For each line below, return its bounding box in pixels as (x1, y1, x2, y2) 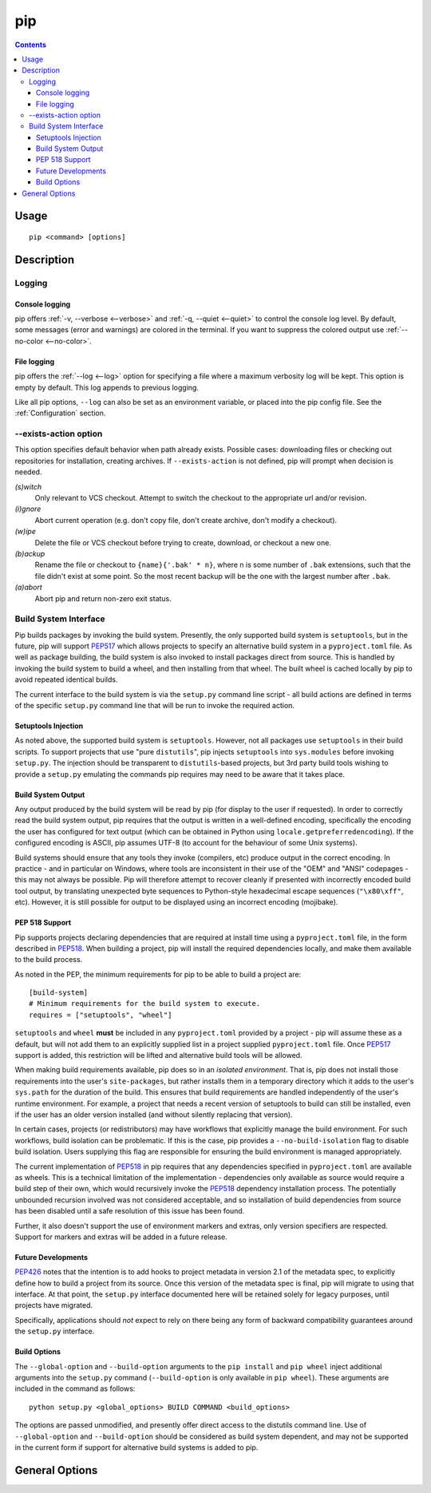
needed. (14, 467, 42, 477)
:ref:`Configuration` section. (14, 408, 106, 418)
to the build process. (14, 955, 83, 964)
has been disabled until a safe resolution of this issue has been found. (14, 1206, 245, 1216)
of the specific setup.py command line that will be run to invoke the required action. (14, 701, 295, 711)
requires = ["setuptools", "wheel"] (29, 1010, 172, 1020)
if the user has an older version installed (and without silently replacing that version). (14, 1110, 293, 1119)
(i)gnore (14, 504, 42, 514)
